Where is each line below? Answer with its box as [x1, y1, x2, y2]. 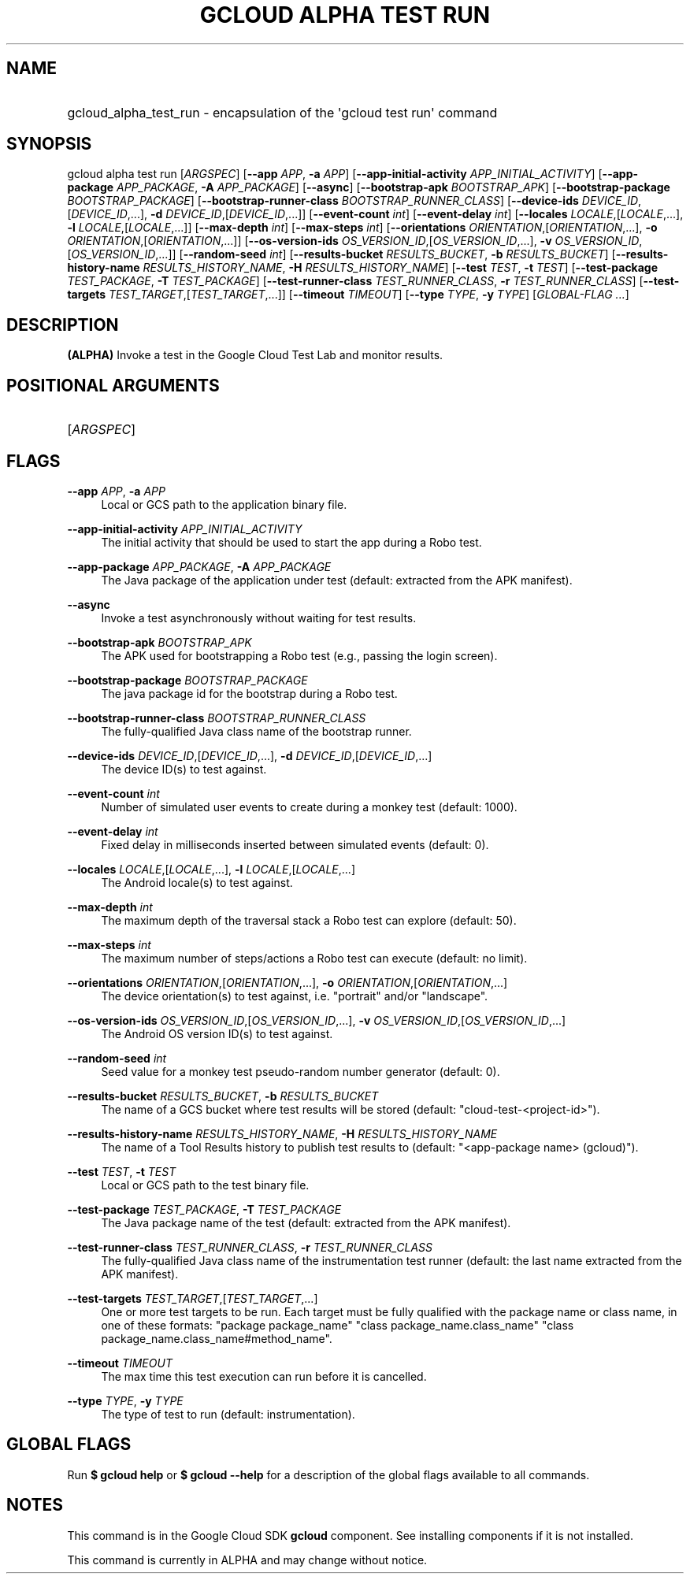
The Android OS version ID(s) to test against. [101, 1026, 333, 1040]
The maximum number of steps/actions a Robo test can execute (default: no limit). [101, 951, 528, 965]
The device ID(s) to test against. [101, 762, 267, 776]
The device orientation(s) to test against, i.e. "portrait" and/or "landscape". [101, 988, 488, 1003]
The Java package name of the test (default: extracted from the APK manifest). [101, 1215, 511, 1230]
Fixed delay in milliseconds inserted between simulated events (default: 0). [101, 837, 489, 851]
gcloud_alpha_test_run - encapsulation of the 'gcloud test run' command [67, 104, 498, 121]
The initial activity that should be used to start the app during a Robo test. [101, 535, 482, 549]
